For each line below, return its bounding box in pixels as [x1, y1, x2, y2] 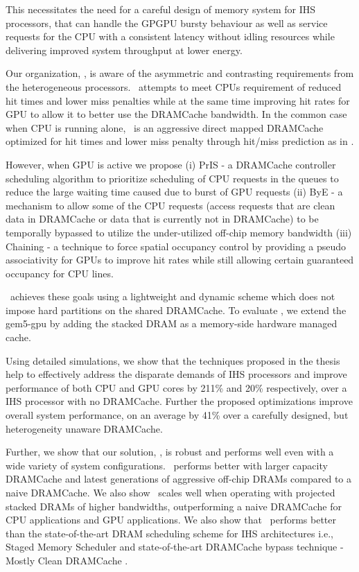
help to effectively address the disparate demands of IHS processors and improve [6, 367, 347, 381]
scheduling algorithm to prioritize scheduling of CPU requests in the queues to [6, 171, 339, 185]
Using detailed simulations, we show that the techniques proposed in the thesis [6, 353, 340, 367]
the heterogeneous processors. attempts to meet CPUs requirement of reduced [6, 79, 342, 94]
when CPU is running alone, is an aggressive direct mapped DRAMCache [6, 120, 324, 135]
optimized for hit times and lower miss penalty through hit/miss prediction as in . [6, 134, 354, 148]
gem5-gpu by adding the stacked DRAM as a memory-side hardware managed [6, 316, 338, 331]
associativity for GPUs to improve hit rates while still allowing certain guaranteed [6, 252, 354, 267]
